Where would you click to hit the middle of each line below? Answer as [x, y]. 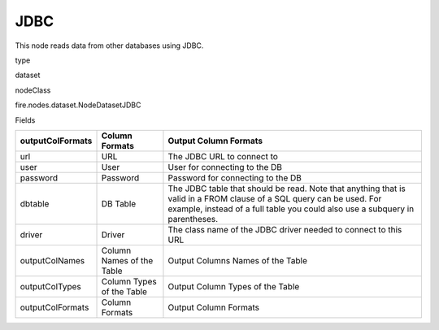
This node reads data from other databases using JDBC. [109, 46]
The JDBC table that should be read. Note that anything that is [287, 189]
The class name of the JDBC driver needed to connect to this [285, 229]
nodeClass [33, 90]
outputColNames [52, 260]
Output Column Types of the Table [234, 286]
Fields [25, 120]
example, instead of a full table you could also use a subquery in [291, 209]
